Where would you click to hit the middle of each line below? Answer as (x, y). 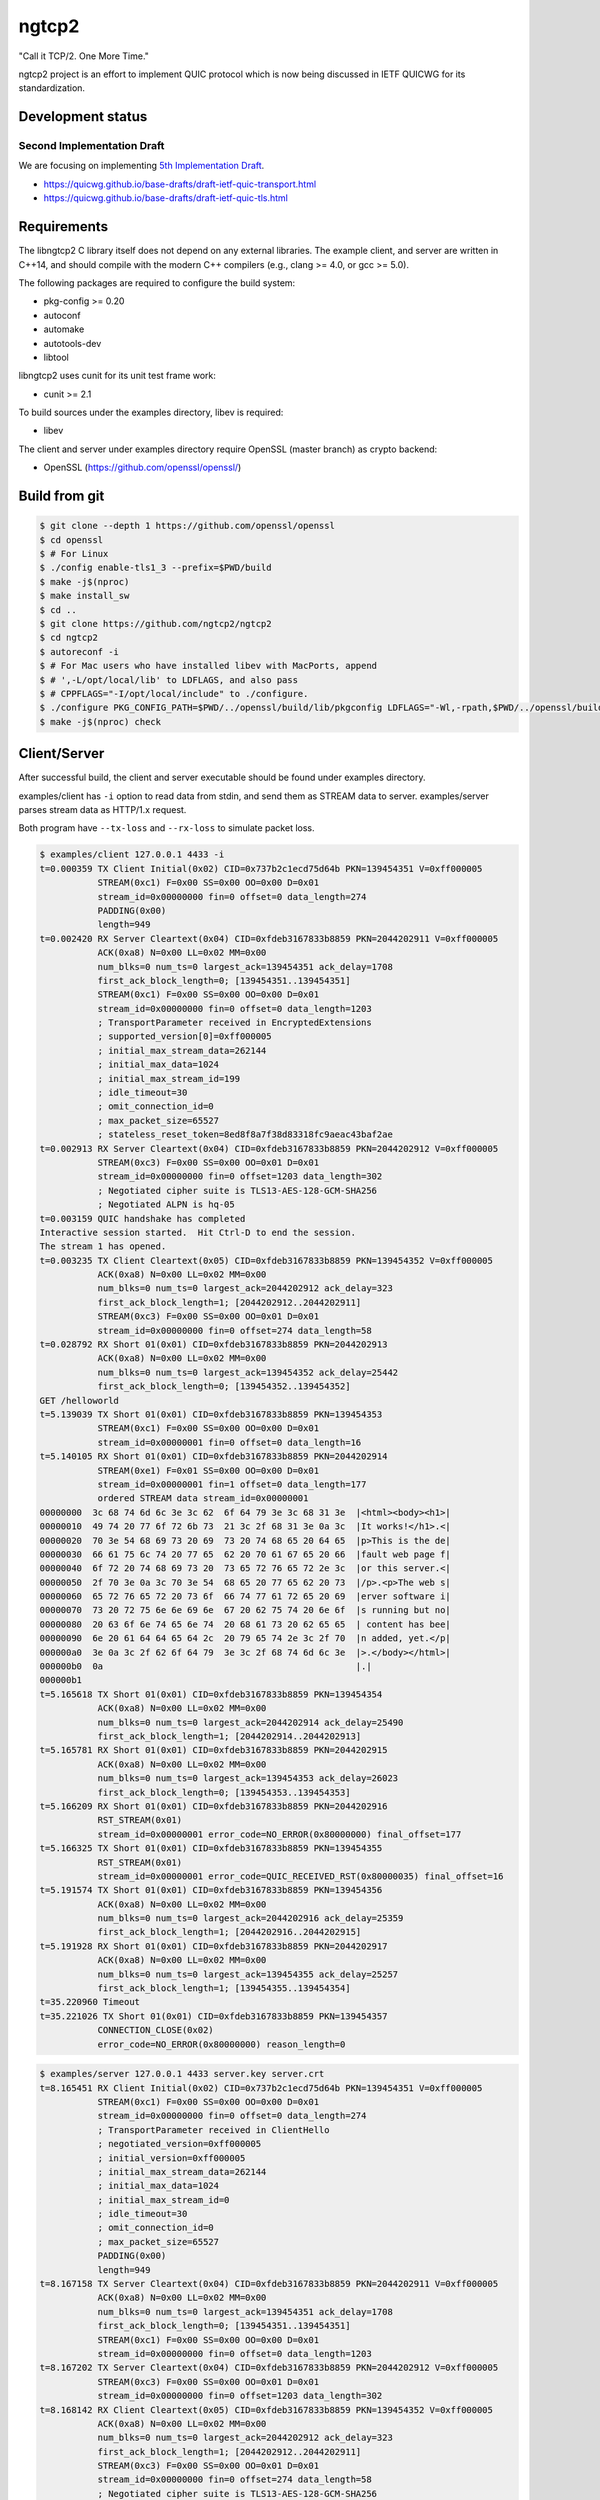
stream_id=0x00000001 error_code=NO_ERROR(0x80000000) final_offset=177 (279, 1834)
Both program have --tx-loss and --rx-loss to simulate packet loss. (166, 828)
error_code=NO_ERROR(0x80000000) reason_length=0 (221, 2044)
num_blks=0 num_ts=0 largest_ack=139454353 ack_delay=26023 (248, 1778)
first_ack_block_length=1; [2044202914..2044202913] (229, 1736)
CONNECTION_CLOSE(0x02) (155, 2030)
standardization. (51, 88)
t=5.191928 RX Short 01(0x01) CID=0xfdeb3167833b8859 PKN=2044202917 (213, 1946)
